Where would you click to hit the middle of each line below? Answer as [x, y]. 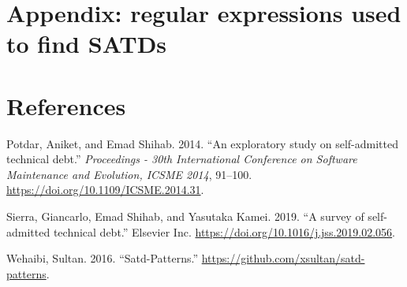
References [66, 105]
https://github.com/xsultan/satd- [283, 258]
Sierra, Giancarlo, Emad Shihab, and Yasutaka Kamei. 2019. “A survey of [185, 216]
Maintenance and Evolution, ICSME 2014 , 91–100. [129, 174]
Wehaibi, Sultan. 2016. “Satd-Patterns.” [103, 258]
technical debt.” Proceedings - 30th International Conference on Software [182, 159]
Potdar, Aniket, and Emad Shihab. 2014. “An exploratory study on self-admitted [202, 143]
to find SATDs [87, 44]
